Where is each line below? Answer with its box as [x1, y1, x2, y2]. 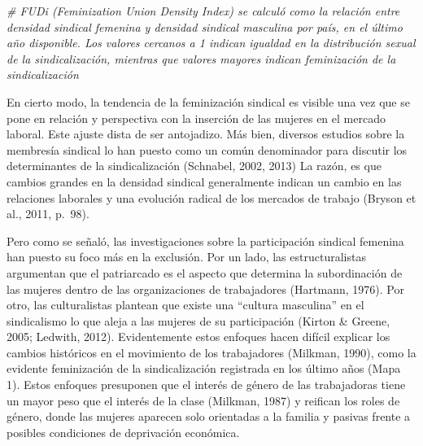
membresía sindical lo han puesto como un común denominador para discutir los [7, 141, 408, 158]
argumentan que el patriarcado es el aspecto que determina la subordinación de [7, 264, 403, 281]
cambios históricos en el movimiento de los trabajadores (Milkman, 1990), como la [7, 343, 416, 361]
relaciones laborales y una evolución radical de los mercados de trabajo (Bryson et [7, 189, 416, 206]
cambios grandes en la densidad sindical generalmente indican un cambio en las [7, 173, 402, 190]
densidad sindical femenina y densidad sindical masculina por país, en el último [7, 18, 403, 35]
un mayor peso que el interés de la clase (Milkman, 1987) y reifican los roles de [7, 391, 400, 409]
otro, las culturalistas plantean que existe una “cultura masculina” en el [7, 296, 364, 313]
